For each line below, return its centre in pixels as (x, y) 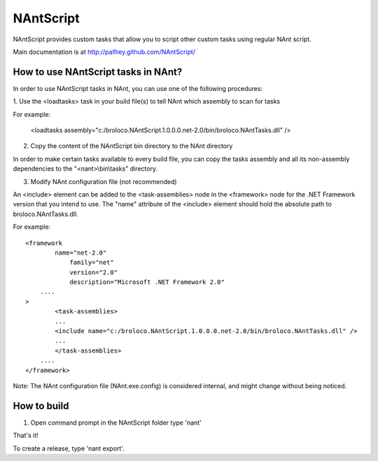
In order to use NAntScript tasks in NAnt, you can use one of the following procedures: (138, 88)
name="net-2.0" (81, 253)
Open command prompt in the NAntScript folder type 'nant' (116, 423)
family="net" (92, 263)
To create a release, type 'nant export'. (69, 448)
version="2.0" (94, 272)
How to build (41, 406)
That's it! (26, 435)
